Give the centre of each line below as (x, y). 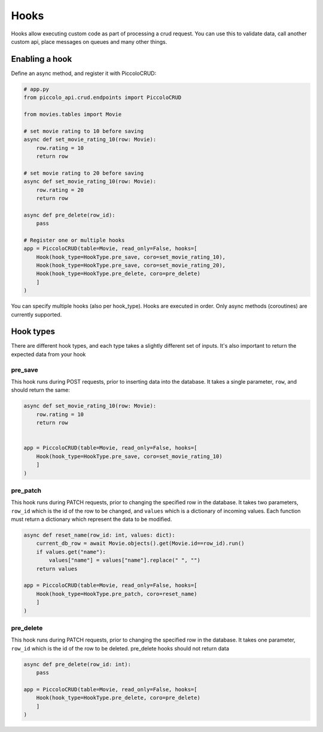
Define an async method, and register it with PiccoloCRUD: (84, 73)
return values (57, 569)
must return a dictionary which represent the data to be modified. (92, 519)
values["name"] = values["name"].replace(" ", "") (124, 560)
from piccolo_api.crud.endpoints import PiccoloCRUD (103, 98)
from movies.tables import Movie (73, 114)
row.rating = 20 (60, 190)
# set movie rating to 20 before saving (83, 173)
